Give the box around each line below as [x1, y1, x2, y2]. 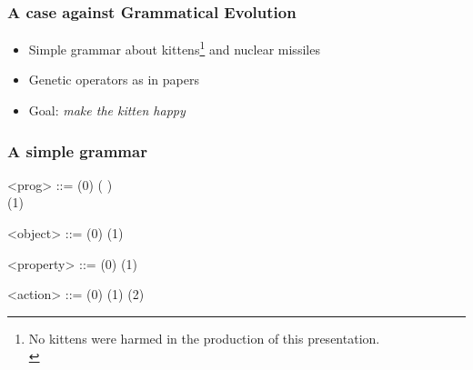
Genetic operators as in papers [28, 70, 199, 89]
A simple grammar [7, 139, 147, 162]
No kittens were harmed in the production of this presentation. [28, 328, 380, 347]
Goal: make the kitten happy [28, 101, 186, 120]
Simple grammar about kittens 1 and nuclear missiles [28, 37, 320, 58]
